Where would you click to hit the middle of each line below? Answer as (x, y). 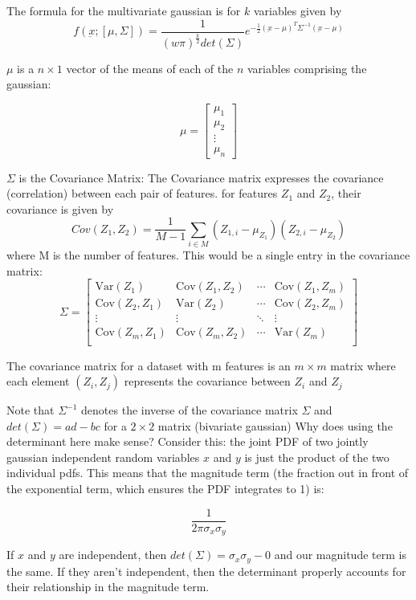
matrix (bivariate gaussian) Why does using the (275, 425)
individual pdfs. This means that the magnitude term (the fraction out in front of (208, 473)
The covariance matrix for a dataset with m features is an (149, 365)
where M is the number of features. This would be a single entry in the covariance (208, 255)
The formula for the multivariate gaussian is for (124, 10)
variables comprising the (307, 68)
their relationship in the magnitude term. (108, 587)
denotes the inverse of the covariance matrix (190, 410)
